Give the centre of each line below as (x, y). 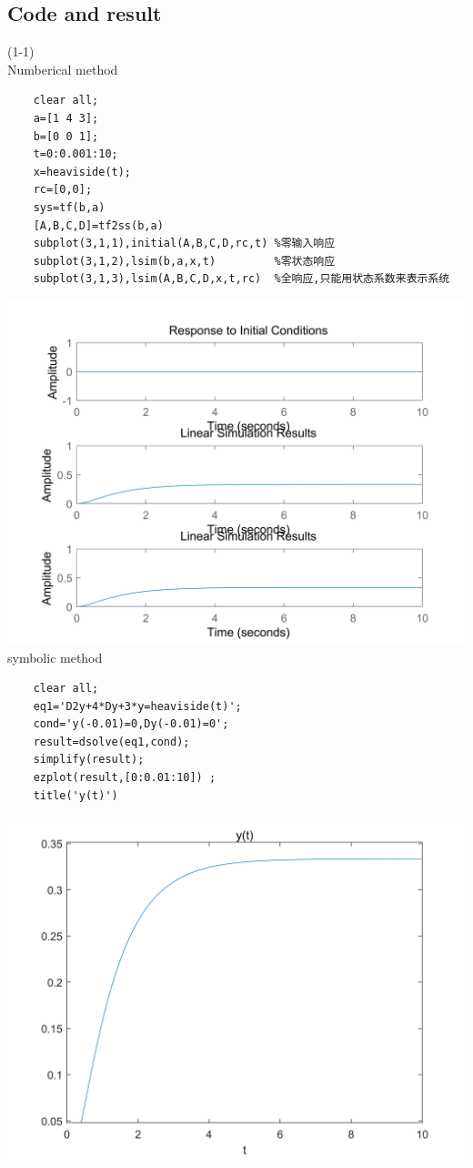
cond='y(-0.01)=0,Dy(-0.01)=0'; (131, 724)
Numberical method (63, 69)
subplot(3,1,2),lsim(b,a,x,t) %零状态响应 (184, 261)
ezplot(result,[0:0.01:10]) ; (125, 778)
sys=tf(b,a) (69, 207)
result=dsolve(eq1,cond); (111, 741)
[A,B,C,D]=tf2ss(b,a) (98, 225)
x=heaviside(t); (82, 172)
